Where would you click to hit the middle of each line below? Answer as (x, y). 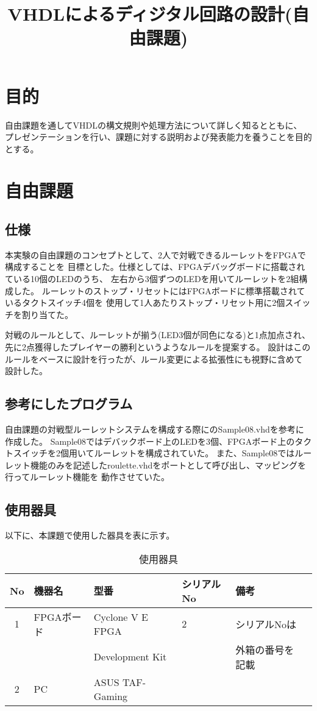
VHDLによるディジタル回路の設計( (150, 14)
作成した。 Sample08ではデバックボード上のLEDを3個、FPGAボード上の (150, 441)
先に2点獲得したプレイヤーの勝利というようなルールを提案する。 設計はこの (158, 347)
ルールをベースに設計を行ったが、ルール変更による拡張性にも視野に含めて (154, 359)
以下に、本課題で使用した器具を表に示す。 (90, 535)
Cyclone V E (121, 617)
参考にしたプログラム (69, 404)
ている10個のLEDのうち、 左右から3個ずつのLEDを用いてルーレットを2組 (152, 279)
